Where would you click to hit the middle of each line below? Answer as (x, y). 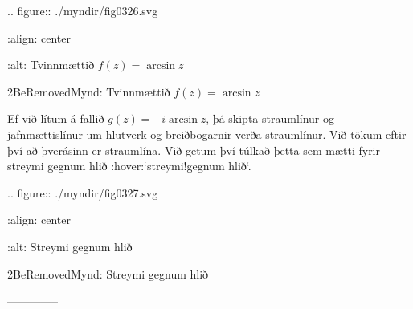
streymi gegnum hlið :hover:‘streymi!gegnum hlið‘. (129, 166)
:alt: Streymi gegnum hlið (70, 246)
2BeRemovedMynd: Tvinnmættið (89, 91)
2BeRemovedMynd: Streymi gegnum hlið (108, 273)
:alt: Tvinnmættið (51, 65)
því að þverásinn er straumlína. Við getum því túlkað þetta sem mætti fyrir (194, 150)
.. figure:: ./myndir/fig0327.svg (83, 192)
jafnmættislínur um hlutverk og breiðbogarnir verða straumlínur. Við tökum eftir (207, 134)
